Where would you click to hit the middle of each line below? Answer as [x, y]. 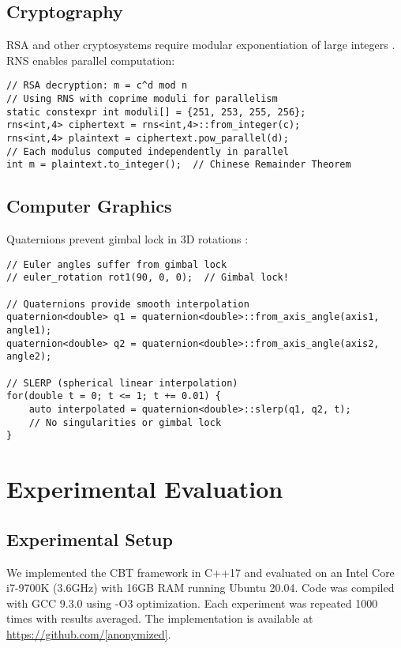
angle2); [29, 357]
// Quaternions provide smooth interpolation [128, 304]
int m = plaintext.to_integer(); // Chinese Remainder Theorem [179, 165]
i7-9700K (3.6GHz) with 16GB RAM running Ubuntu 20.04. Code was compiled [200, 588]
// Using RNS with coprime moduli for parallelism [142, 99]
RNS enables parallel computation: [91, 60]
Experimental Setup [90, 539]
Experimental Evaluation [145, 489]
